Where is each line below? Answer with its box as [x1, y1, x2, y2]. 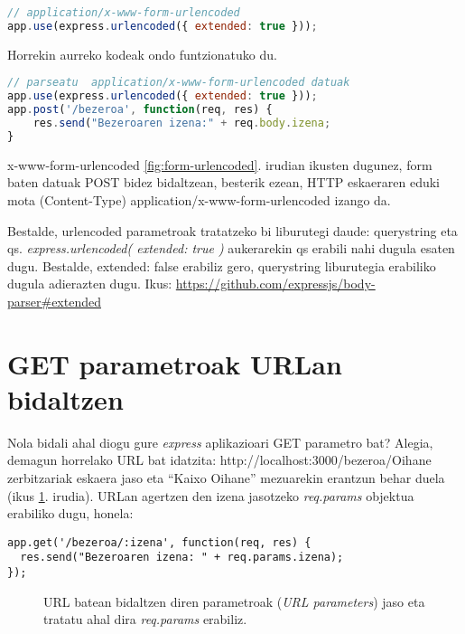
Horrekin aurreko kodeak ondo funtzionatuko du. [7, 44, 277, 63]
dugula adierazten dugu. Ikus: [7, 274, 172, 293]
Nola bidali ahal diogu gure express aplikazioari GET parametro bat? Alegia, [7, 432, 433, 451]
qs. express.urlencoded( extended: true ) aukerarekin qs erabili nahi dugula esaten [7, 239, 455, 258]
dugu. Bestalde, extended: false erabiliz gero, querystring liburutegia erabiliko [7, 256, 436, 275]
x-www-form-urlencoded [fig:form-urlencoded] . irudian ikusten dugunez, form [7, 155, 432, 174]
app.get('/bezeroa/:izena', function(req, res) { [7, 535, 312, 549]
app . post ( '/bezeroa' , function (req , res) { [7, 103, 273, 117]
